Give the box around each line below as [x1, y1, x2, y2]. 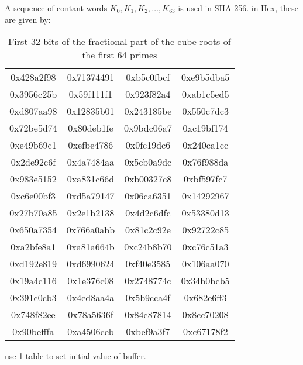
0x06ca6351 [125, 189, 171, 203]
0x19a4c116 [10, 274, 57, 288]
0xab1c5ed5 [181, 87, 229, 101]
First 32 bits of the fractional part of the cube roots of [8, 35, 231, 49]
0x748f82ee [11, 308, 56, 322]
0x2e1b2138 [67, 206, 115, 220]
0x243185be [124, 104, 172, 118]
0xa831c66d [67, 172, 115, 186]
